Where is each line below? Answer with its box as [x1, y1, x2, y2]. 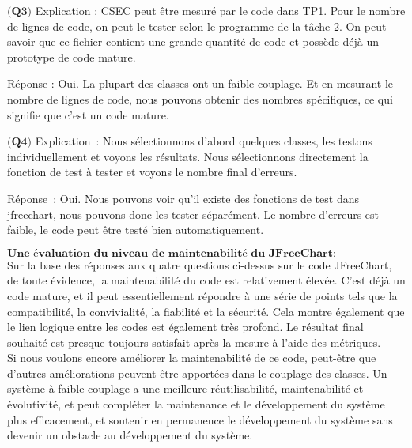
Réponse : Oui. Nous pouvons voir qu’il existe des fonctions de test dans [7, 190, 359, 206]
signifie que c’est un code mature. [7, 106, 169, 122]
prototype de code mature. [7, 48, 136, 65]
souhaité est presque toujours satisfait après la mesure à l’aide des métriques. [7, 333, 381, 350]
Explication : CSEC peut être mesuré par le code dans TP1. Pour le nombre [35, 2, 406, 18]
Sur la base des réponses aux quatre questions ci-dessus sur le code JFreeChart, [7, 256, 392, 273]
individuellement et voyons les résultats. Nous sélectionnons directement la [7, 148, 369, 164]
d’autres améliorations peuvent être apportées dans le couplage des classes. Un [7, 364, 387, 381]
